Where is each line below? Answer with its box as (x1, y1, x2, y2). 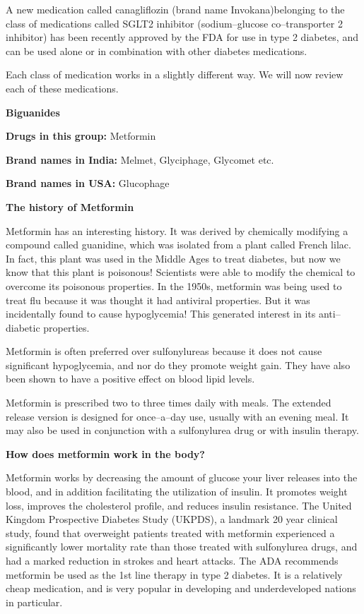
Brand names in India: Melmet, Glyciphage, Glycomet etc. (6, 152, 274, 167)
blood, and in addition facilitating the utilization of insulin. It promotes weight (6, 484, 348, 499)
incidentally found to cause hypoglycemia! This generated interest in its (6, 306, 316, 321)
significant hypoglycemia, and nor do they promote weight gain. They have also (6, 357, 351, 372)
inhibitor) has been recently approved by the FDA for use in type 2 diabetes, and (6, 30, 358, 44)
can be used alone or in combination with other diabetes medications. (6, 43, 307, 58)
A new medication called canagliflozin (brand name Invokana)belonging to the (6, 2, 345, 16)
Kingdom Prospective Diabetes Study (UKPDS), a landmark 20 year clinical (6, 512, 338, 526)
